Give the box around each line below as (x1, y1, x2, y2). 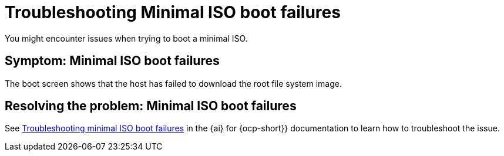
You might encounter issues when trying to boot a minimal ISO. (5, 33, 248, 43)
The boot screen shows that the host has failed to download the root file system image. (5, 78, 342, 89)
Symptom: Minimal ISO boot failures (5, 53, 220, 69)
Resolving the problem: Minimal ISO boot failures (5, 99, 297, 114)
